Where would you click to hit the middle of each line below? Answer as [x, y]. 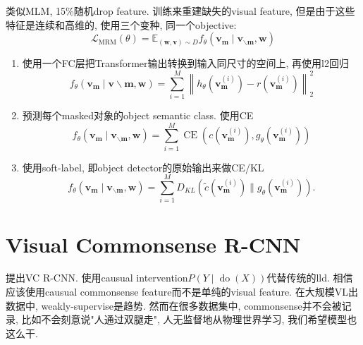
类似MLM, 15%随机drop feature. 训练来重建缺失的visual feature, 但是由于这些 [180, 11]
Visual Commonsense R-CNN [153, 244]
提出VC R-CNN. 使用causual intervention [97, 278]
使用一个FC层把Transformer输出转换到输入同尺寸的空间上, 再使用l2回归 [185, 63]
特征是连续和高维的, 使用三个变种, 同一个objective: [121, 24]
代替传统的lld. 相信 [310, 278]
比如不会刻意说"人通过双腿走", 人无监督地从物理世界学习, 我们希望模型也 [189, 319]
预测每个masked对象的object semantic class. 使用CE [138, 115]
